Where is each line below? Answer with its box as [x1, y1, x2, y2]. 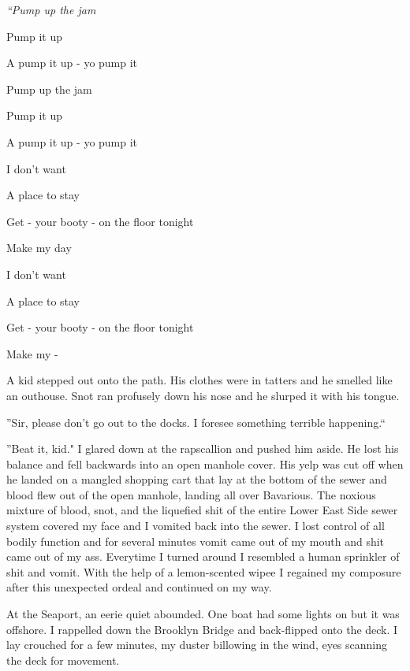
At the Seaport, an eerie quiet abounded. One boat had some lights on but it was [6, 606, 400, 622]
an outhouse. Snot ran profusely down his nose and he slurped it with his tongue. [6, 387, 400, 403]
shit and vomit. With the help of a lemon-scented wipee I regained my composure [6, 563, 401, 580]
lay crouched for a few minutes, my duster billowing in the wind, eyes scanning [6, 636, 388, 653]
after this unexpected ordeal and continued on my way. [6, 579, 272, 595]
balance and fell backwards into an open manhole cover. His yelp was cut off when [6, 455, 404, 472]
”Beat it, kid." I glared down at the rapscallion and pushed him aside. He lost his [6, 440, 399, 457]
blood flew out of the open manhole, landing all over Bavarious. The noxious [6, 486, 376, 502]
